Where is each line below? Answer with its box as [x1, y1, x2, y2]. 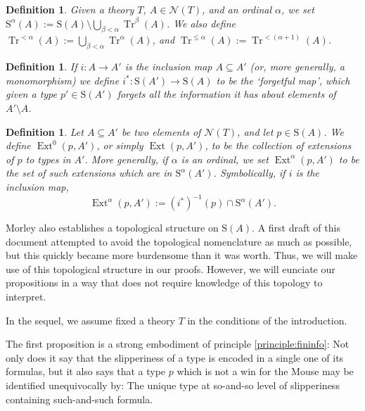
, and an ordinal [202, 2, 272, 16]
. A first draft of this [252, 220, 340, 235]
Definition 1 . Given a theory [6, 2, 134, 16]
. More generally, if [84, 151, 168, 166]
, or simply [96, 138, 143, 153]
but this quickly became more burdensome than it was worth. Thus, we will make [6, 248, 358, 263]
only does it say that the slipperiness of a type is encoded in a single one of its [6, 350, 344, 365]
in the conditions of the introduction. [187, 312, 347, 327]
